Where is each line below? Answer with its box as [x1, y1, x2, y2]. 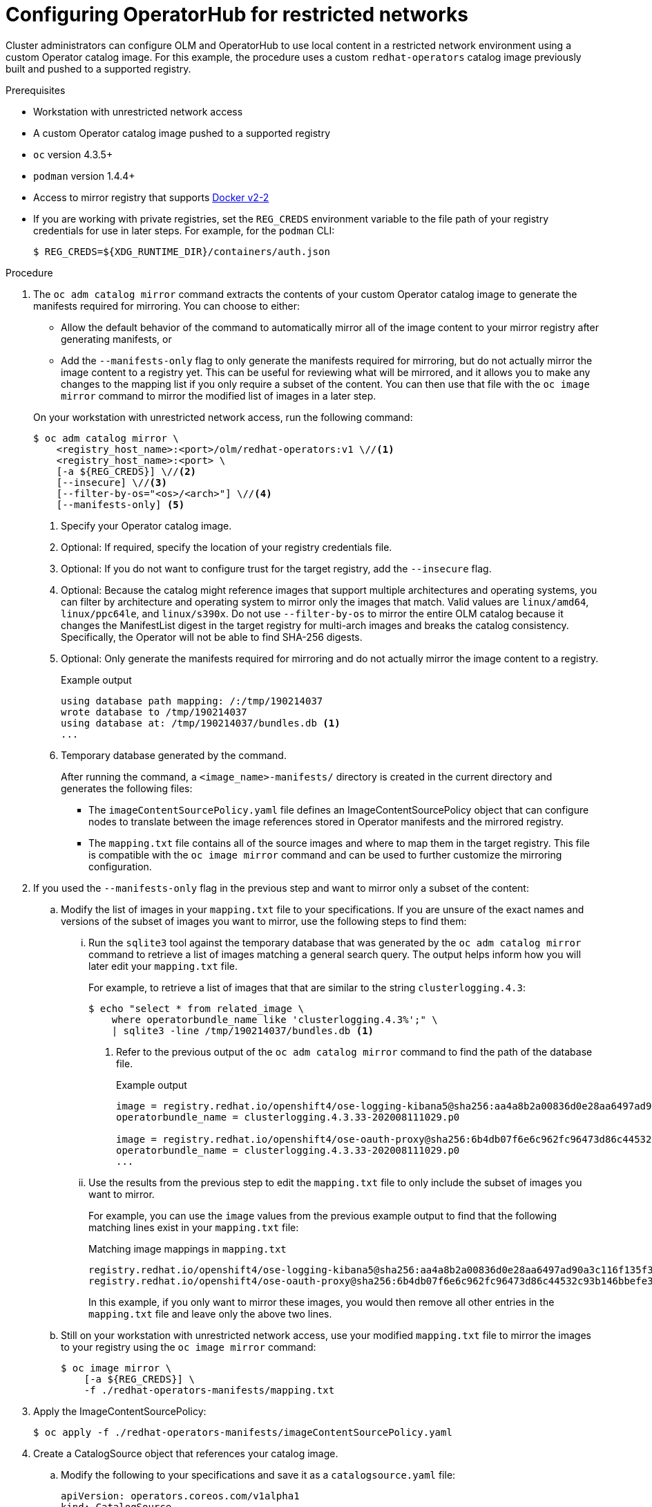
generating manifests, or [61, 333, 172, 345]
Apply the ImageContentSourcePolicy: [33, 1405, 207, 1417]
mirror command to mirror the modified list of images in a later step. [61, 389, 376, 402]
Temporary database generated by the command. [61, 749, 287, 761]
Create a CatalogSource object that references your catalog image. [33, 1447, 338, 1459]
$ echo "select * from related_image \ [88, 1002, 304, 1014]
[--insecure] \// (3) [56, 476, 167, 488]
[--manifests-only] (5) [56, 498, 185, 510]
